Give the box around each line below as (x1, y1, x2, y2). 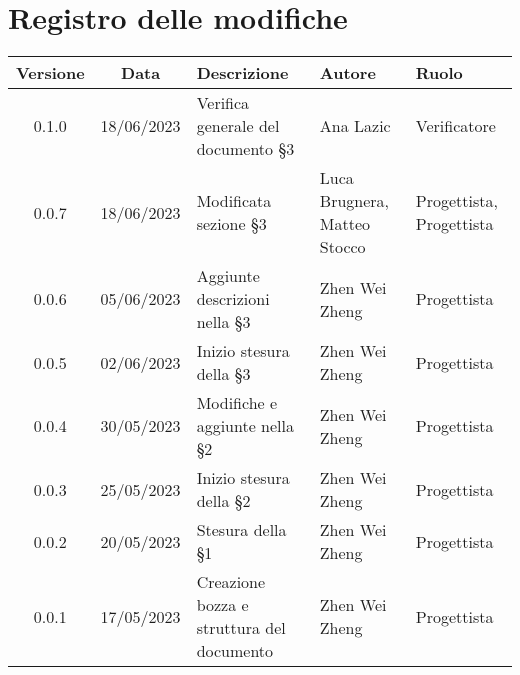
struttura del (196, 616, 286, 640)
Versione (16, 61, 85, 85)
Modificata (196, 189, 272, 213)
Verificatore (415, 114, 496, 138)
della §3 (196, 362, 251, 386)
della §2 (196, 489, 251, 513)
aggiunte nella (196, 414, 294, 438)
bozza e (196, 593, 249, 617)
